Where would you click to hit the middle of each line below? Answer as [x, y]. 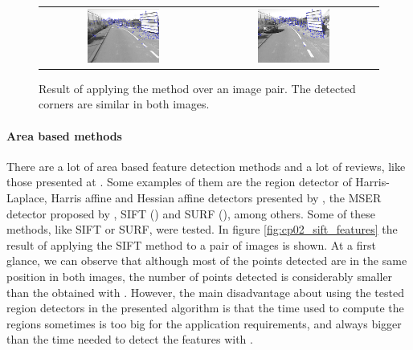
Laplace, [27, 197]
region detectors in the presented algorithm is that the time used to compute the [205, 308]
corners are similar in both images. [124, 104]
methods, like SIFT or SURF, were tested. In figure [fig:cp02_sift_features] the [202, 229]
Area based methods [64, 135]
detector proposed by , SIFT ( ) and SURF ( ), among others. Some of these [191, 213]
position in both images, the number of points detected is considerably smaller [200, 276]
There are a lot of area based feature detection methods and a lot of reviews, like [206, 166]
